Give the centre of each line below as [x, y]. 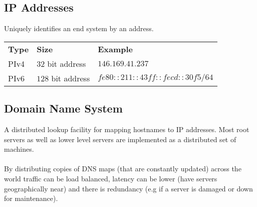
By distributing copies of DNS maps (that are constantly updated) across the [123, 169]
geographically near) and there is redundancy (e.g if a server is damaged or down [128, 188]
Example [115, 49]
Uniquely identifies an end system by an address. [79, 28]
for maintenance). [31, 198]
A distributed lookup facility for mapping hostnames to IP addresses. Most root [127, 129]
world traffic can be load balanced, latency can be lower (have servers [111, 178]
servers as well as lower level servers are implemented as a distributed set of [120, 139]
